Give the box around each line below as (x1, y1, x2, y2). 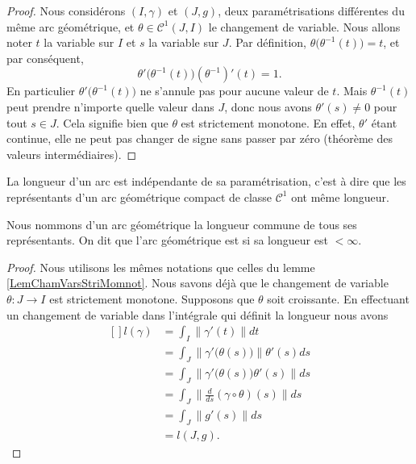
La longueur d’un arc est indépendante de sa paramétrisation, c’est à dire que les (6, 173, 406, 190)
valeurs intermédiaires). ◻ (6, 145, 137, 162)
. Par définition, (228, 34, 306, 51)
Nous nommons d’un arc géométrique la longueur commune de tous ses (6, 215, 357, 232)
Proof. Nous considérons (6, 2, 126, 19)
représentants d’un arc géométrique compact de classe (6, 188, 272, 205)
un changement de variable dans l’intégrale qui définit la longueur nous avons (6, 306, 389, 323)
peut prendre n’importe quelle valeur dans (6, 98, 214, 115)
